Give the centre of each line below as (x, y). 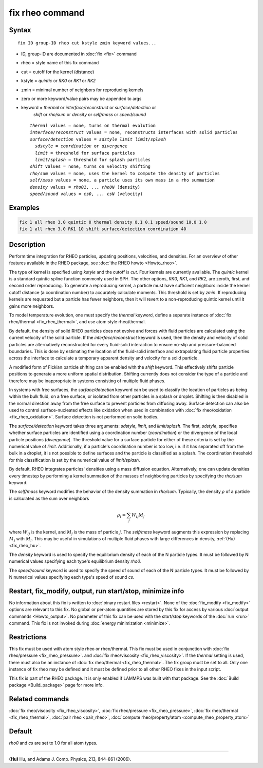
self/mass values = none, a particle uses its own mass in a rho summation (122, 180)
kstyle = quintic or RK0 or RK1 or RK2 (58, 81)
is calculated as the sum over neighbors (49, 498)
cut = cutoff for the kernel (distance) (58, 72)
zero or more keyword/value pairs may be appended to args (81, 98)
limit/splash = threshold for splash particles (93, 160)
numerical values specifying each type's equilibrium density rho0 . (75, 561)
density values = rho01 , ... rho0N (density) (85, 187)
